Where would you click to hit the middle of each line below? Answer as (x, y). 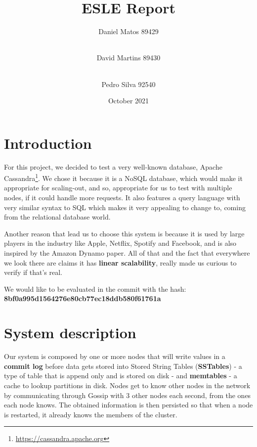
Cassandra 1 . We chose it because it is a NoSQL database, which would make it (123, 177)
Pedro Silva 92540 (128, 84)
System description (70, 333)
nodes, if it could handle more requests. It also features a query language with (122, 198)
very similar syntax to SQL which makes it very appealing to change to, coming (125, 207)
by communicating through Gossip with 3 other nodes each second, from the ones (128, 395)
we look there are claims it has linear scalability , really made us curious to (120, 262)
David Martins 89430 (128, 58)
